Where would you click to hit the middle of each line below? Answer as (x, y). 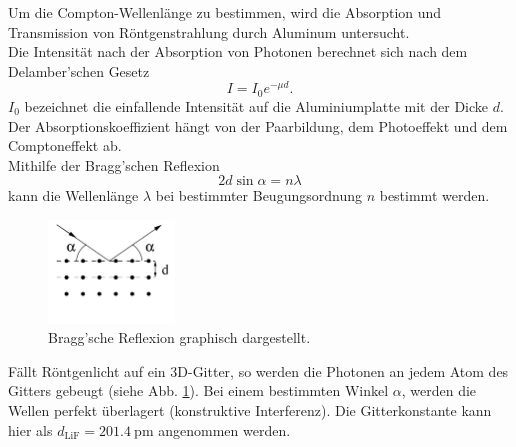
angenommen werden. (224, 429)
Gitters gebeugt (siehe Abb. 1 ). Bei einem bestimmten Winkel (198, 390)
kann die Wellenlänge (73, 195)
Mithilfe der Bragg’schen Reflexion (114, 164)
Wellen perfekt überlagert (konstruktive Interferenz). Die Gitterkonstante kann (250, 410)
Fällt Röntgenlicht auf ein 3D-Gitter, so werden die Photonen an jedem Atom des (258, 370)
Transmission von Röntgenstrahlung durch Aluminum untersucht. (209, 31)
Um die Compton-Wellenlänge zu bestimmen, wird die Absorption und (225, 12)
